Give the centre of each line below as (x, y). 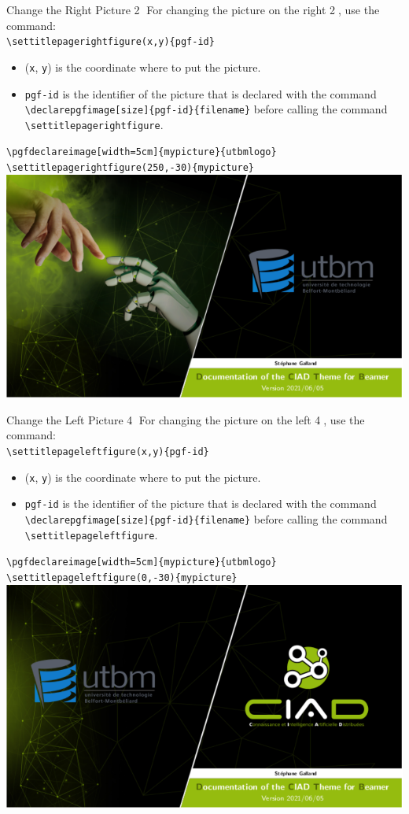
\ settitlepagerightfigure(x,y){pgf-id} (111, 42)
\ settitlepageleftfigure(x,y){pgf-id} (108, 452)
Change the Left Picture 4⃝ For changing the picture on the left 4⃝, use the (186, 419)
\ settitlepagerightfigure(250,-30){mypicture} (130, 168)
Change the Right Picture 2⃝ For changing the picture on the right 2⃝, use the (193, 9)
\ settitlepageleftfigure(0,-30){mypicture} (122, 578)
